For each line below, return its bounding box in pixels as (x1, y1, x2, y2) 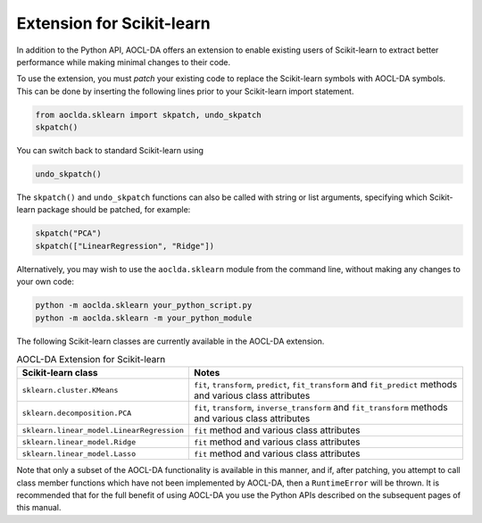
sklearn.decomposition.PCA (21, 408, 132, 418)
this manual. (16, 502, 62, 513)
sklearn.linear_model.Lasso (21, 449, 137, 459)
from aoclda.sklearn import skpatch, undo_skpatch (35, 110, 262, 120)
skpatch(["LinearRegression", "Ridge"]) (35, 241, 214, 251)
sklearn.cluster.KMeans (21, 385, 119, 394)
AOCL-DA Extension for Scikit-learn (16, 353, 166, 366)
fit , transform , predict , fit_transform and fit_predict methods (193, 378, 458, 391)
